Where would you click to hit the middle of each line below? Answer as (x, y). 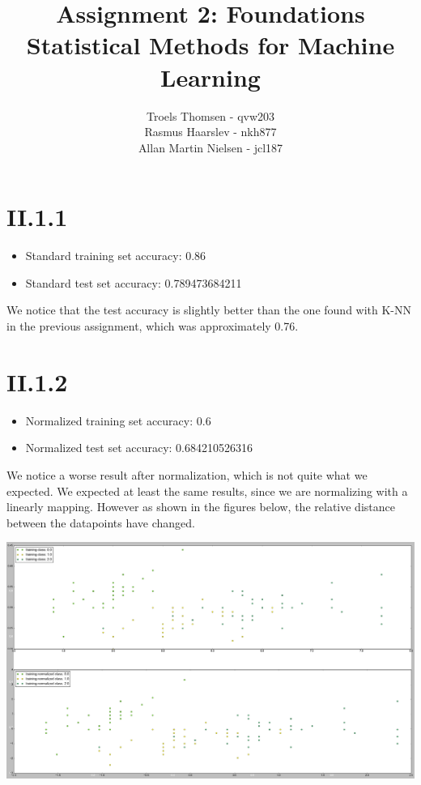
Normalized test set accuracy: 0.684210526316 (139, 448)
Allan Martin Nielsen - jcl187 (210, 147)
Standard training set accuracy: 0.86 (116, 256)
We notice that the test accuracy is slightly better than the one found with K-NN (209, 310)
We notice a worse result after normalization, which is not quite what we (187, 474)
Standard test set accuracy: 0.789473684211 (134, 282)
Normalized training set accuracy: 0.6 (118, 420)
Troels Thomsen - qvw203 (210, 115)
